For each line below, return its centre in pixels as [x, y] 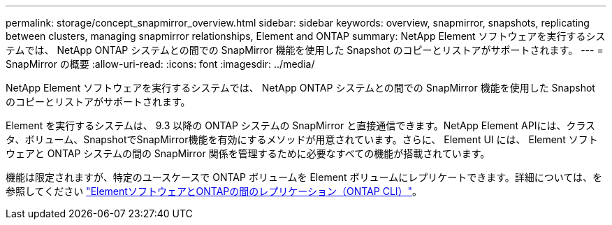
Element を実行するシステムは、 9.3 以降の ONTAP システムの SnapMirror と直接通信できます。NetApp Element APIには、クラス [301, 125]
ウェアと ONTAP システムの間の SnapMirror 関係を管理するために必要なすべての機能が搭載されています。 [248, 153]
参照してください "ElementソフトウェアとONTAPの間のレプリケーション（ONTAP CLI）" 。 [214, 191]
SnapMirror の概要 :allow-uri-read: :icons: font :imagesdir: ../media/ [160, 64]
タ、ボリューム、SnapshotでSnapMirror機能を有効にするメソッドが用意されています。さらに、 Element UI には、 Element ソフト [302, 139]
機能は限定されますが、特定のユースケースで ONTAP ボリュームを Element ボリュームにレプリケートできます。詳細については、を [304, 177]
